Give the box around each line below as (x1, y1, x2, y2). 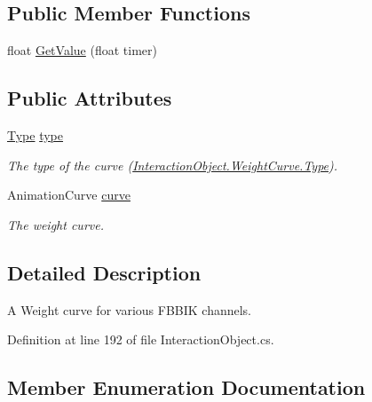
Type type (7, 126, 64, 144)
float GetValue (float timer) (7, 41, 157, 59)
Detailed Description (7, 258, 202, 286)
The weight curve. (7, 215, 104, 233)
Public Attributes (7, 84, 172, 112)
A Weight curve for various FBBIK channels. (7, 300, 252, 319)
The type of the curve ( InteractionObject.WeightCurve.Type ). (7, 155, 338, 174)
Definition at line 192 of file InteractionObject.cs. (7, 330, 274, 349)
